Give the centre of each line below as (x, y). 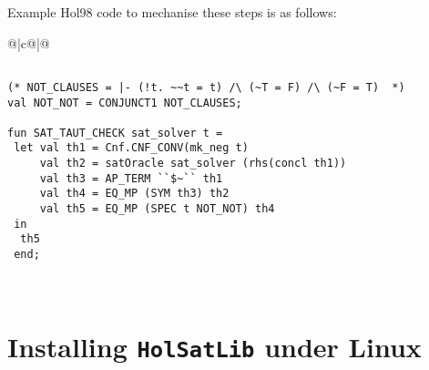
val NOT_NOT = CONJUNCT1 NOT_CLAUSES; (125, 103)
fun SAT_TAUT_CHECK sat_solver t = (115, 133)
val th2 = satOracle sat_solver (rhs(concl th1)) (193, 164)
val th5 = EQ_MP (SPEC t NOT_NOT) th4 (157, 209)
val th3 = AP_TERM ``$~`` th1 (131, 178)
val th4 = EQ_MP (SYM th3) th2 (134, 194)
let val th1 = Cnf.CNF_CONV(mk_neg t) (131, 148)
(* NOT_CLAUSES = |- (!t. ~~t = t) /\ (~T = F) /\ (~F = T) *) (206, 87)
